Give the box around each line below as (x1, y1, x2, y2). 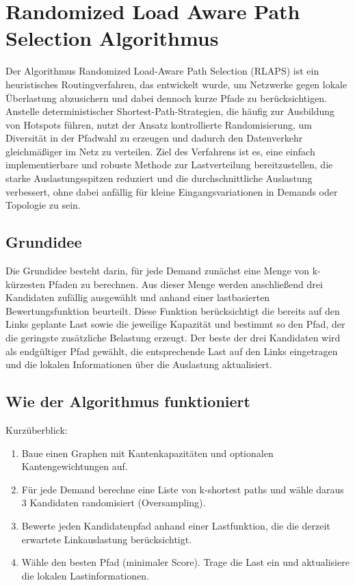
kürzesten (5, 276, 46, 291)
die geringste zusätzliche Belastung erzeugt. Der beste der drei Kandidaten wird (5, 330, 341, 345)
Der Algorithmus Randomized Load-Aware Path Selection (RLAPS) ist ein (5, 64, 319, 78)
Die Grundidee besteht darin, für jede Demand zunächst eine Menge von (5, 263, 310, 278)
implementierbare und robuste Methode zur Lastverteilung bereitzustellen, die (5, 157, 333, 172)
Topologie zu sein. (5, 198, 81, 212)
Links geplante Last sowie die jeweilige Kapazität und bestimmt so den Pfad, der (5, 317, 345, 331)
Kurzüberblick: (5, 423, 68, 437)
